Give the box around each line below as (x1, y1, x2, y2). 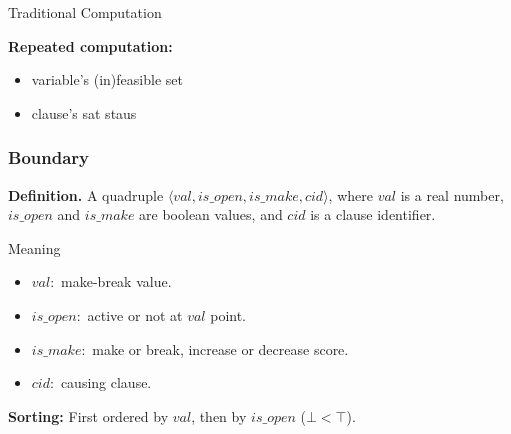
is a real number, (400, 184, 504, 205)
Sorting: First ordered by (8, 405, 169, 426)
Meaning (8, 237, 61, 258)
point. (210, 304, 247, 325)
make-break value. (61, 271, 172, 292)
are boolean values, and (139, 204, 283, 225)
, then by (191, 405, 247, 426)
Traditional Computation (8, 2, 162, 22)
